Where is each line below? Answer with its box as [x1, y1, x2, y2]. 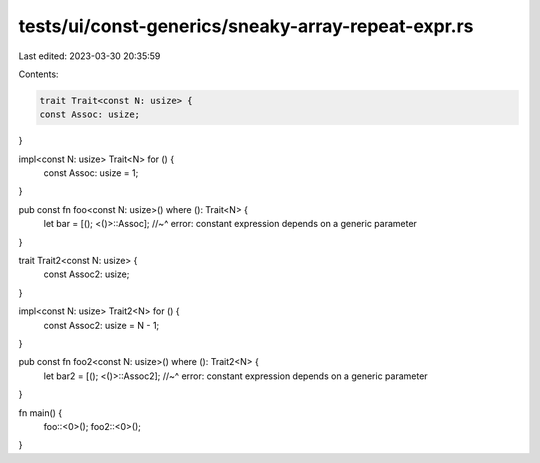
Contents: [18, 68, 59, 80]
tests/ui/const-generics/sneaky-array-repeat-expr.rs [18, 15, 474, 37]
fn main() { [18, 406, 63, 419]
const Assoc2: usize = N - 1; [43, 319, 160, 331]
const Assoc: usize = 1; [43, 167, 139, 179]
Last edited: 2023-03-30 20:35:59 [18, 50, 161, 62]
